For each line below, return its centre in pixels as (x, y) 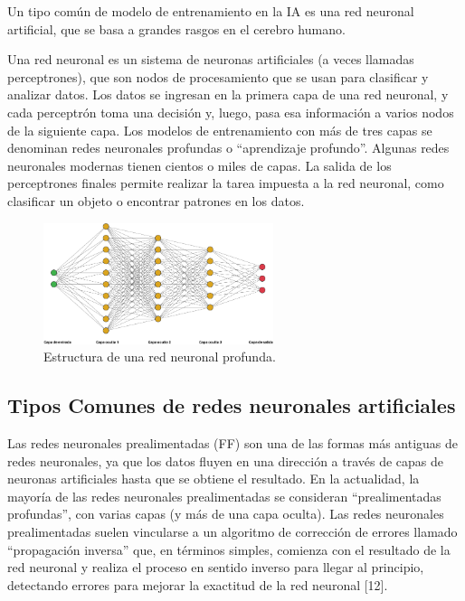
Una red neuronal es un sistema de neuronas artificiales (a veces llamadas (211, 59)
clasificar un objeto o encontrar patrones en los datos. (156, 200)
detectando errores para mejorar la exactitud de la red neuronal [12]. (198, 584)
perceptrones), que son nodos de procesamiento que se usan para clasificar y (218, 76)
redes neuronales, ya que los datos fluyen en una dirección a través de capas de (226, 460)
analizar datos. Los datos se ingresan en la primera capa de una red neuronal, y (228, 94)
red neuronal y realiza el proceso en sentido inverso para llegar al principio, (216, 567)
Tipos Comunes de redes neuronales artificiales (232, 405)
